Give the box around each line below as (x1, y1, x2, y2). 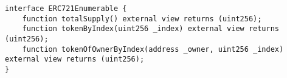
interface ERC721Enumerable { (5, 4, 127, 13)
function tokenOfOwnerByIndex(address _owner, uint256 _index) (22, 44, 284, 54)
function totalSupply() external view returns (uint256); (22, 14, 262, 23)
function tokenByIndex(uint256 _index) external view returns (22, 24, 280, 34)
